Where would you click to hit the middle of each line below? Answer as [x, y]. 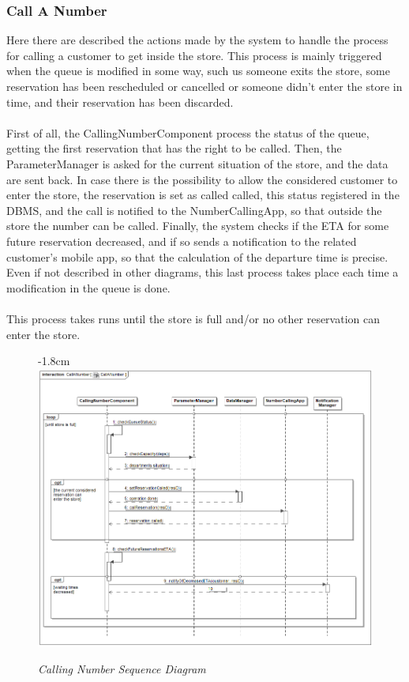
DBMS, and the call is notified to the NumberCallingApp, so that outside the [194, 210]
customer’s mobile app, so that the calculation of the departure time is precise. [197, 256]
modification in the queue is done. [88, 287]
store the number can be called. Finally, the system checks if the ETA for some [198, 226]
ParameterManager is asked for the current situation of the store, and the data [197, 163]
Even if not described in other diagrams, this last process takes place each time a [203, 272]
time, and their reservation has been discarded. [120, 102]
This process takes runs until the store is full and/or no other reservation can [193, 318]
